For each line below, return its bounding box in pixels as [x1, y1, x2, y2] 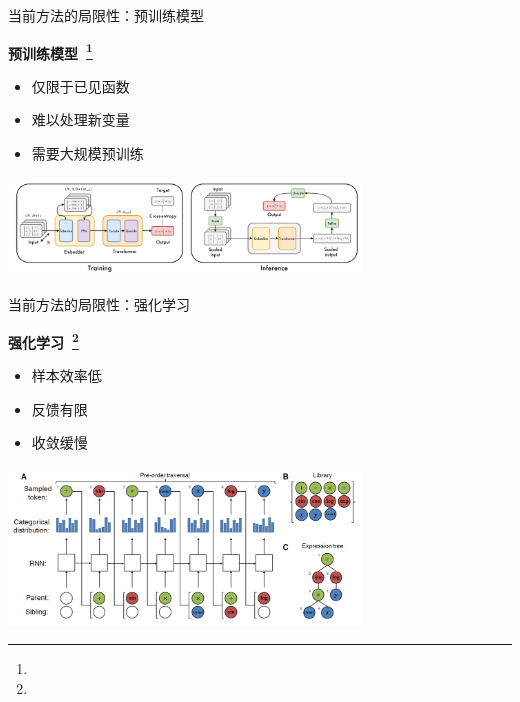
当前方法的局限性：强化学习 [8, 294, 190, 315]
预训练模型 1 [8, 39, 93, 63]
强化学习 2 [8, 329, 79, 352]
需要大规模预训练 [31, 143, 144, 164]
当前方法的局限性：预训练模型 [8, 5, 204, 25]
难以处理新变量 [31, 109, 130, 130]
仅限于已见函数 [31, 75, 130, 96]
